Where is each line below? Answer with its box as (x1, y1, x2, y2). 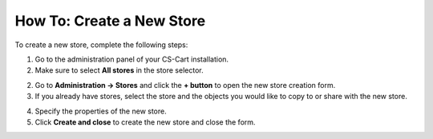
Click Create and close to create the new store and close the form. (34, 117, 256, 127)
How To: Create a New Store (14, 12, 206, 30)
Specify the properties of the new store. (34, 106, 168, 116)
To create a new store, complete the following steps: (14, 40, 188, 50)
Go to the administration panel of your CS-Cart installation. (34, 54, 229, 64)
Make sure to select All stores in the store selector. (34, 66, 204, 75)
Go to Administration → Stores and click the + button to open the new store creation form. (34, 80, 336, 89)
